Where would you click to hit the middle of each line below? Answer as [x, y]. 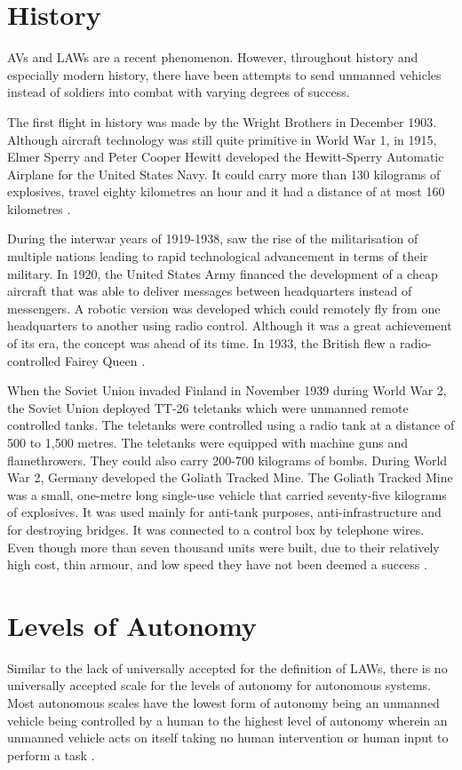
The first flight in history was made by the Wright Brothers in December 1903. [222, 121]
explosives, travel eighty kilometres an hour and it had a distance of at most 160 [226, 191]
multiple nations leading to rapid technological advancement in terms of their [218, 256]
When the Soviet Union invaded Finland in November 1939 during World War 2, [227, 390]
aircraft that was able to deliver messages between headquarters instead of [210, 291]
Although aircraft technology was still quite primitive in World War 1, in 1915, [222, 139]
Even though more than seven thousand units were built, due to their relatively [223, 547]
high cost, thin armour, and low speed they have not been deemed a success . [217, 564]
